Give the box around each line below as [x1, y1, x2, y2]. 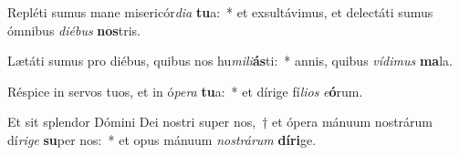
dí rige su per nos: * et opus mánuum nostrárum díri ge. [7, 129, 317, 149]
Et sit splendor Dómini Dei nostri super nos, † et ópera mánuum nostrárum [7, 112, 433, 131]
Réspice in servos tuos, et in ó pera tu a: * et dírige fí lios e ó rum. [7, 81, 363, 100]
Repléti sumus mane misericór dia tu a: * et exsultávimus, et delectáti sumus [7, 3, 433, 21]
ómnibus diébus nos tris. [7, 20, 141, 39]
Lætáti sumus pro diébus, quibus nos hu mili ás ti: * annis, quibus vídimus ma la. [7, 51, 453, 70]
